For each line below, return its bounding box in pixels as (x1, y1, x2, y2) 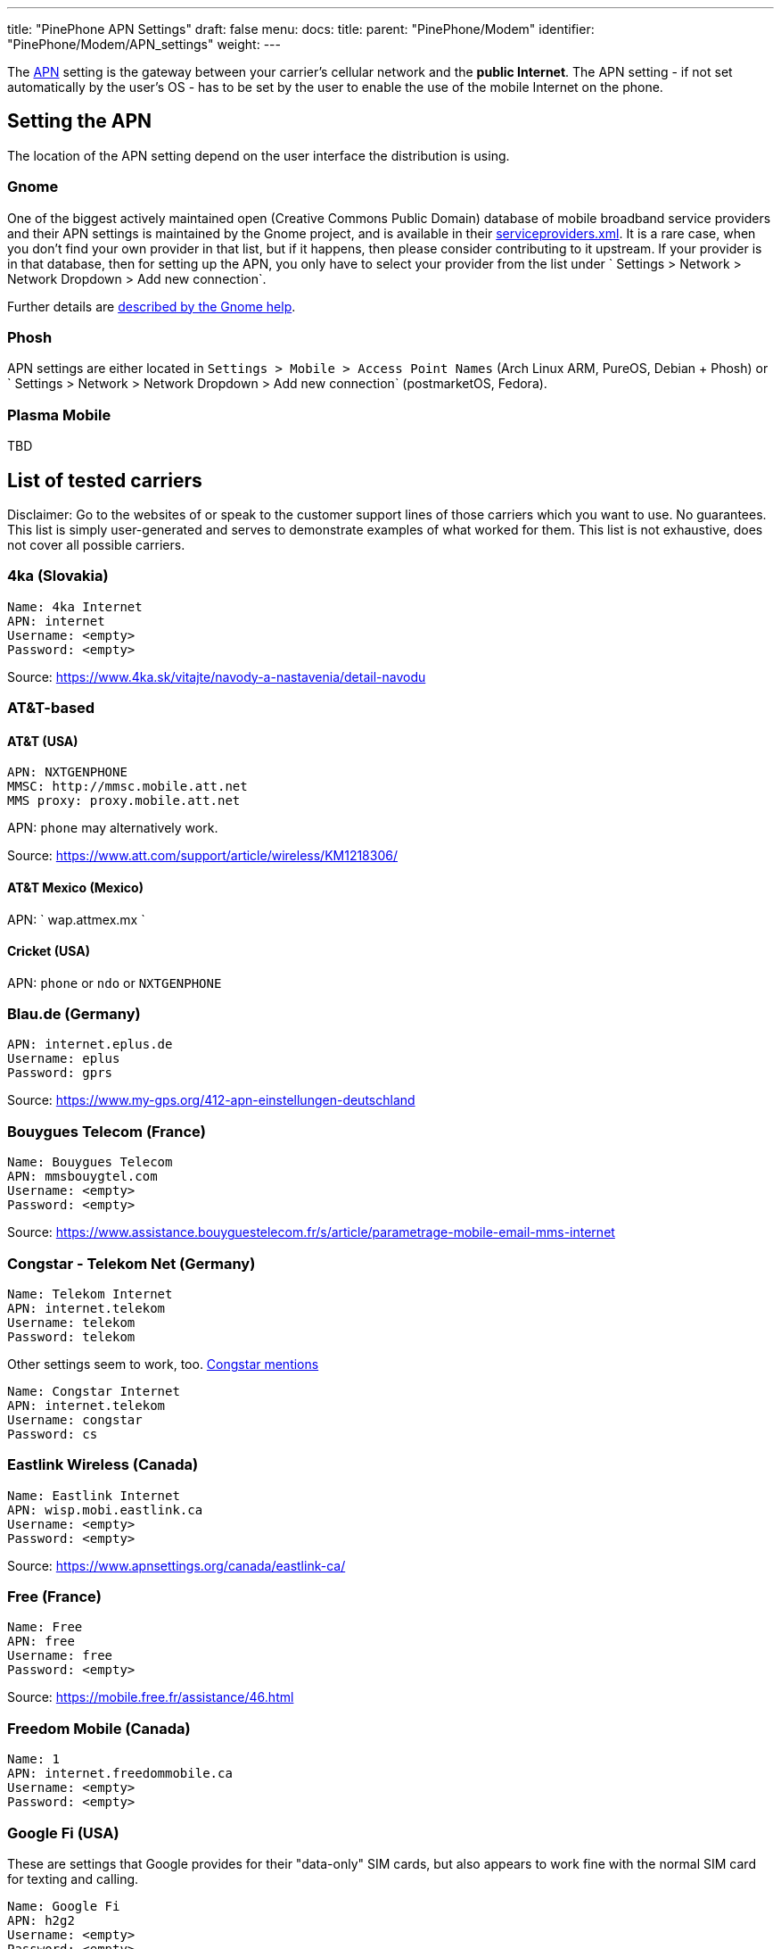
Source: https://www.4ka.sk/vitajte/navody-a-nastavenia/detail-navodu (7, 668, 426, 684)
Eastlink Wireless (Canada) (7, 1456, 199, 1474)
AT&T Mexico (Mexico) (7, 879, 144, 895)
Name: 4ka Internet (7, 599, 143, 614)
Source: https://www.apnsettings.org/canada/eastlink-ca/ (7, 1557, 346, 1573)
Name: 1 (7, 1752, 61, 1767)
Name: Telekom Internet (7, 1286, 173, 1301)
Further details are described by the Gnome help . (7, 298, 296, 314)
